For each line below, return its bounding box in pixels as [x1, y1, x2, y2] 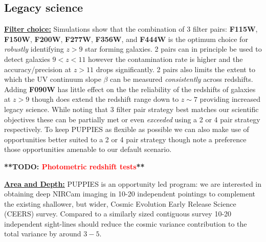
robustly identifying [4, 43, 64, 54]
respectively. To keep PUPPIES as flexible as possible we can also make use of [4, 124, 249, 135]
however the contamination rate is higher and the [88, 53, 243, 64]
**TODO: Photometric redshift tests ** [4, 161, 145, 171]
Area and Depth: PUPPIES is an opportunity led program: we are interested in [4, 178, 262, 189]
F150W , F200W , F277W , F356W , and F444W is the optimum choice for [4, 33, 248, 44]
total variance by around [4, 228, 81, 239]
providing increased [199, 94, 261, 104]
